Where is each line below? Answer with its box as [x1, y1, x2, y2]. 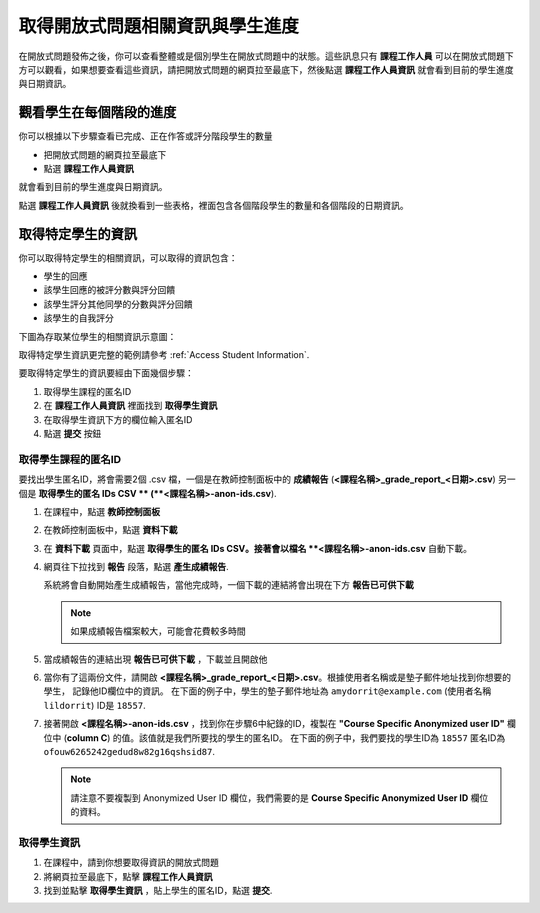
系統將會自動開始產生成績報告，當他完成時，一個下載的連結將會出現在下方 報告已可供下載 [43, 579, 414, 591]
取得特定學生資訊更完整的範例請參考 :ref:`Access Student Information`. [18, 349, 310, 361]
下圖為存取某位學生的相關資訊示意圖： [18, 330, 177, 342]
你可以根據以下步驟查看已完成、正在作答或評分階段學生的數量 [18, 130, 273, 142]
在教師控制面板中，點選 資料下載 [43, 524, 178, 536]
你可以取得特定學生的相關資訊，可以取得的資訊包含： [18, 251, 238, 264]
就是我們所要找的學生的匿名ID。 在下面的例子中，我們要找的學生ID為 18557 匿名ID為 [156, 731, 506, 744]
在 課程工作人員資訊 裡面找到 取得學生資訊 [43, 400, 218, 412]
